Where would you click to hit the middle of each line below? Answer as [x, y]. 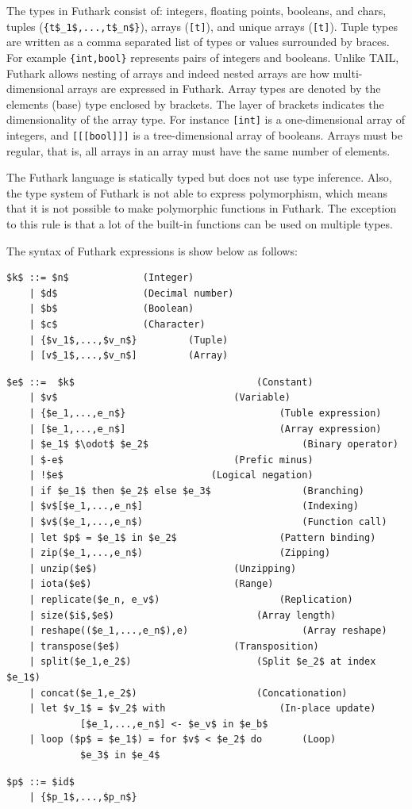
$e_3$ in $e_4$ [120, 755]
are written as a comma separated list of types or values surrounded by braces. [198, 42]
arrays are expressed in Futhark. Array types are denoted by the [224, 88]
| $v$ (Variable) [160, 398]
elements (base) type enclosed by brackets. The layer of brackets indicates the [195, 104]
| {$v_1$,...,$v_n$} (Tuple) [129, 340]
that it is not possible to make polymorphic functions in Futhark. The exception [202, 208]
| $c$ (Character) [117, 324]
